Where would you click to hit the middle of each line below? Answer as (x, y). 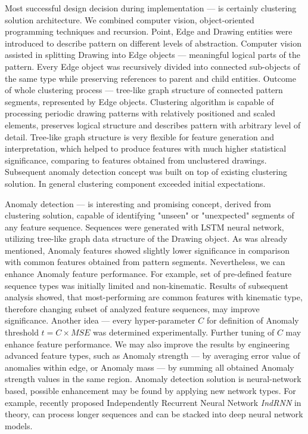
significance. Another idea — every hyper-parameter (100, 320)
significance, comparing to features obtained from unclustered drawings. (136, 160)
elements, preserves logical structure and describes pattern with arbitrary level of (153, 124)
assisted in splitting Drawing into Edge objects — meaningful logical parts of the (153, 55)
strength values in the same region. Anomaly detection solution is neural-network (153, 379)
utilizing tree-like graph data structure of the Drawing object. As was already (146, 238)
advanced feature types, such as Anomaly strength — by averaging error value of (153, 355)
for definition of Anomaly (253, 320)
